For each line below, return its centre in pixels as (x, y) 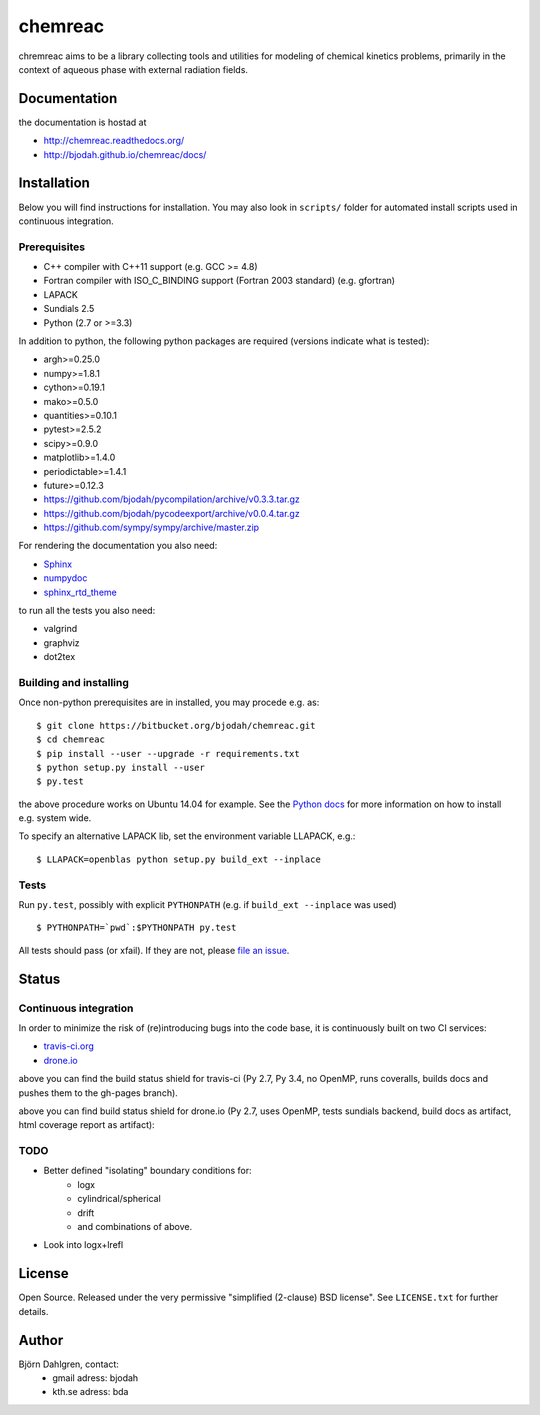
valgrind (60, 629)
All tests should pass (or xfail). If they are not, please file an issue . (154, 950)
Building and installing (74, 682)
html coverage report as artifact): (86, 1125)
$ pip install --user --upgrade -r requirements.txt (168, 753)
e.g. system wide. (55, 818)
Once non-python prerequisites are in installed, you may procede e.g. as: (169, 702)
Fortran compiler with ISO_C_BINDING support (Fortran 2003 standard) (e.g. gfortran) (219, 281)
